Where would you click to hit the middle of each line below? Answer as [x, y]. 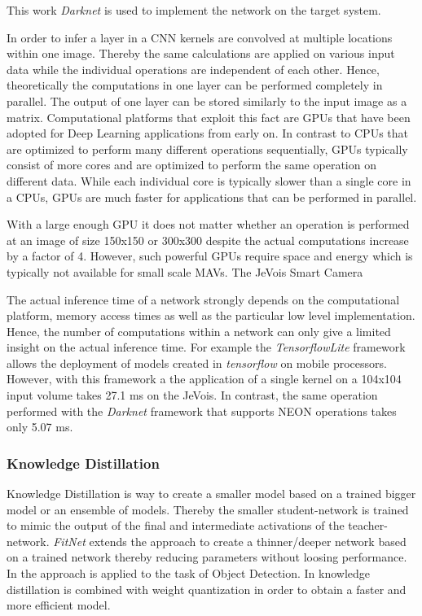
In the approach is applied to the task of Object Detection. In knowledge [189, 573]
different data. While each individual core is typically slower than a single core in [209, 180]
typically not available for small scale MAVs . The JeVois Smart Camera [185, 271]
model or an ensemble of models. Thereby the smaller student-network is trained [208, 509]
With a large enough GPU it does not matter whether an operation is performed [208, 224]
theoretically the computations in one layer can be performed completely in [195, 85]
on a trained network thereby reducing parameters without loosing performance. [207, 557]
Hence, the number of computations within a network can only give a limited [199, 331]
